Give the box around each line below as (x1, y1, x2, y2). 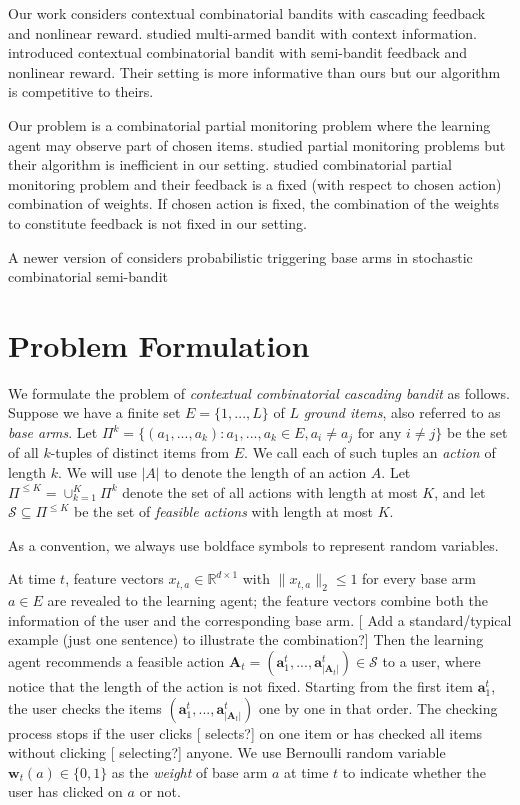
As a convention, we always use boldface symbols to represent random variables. (8, 534, 499, 555)
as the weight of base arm (111, 761, 268, 782)
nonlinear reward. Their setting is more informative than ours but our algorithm (8, 61, 501, 82)
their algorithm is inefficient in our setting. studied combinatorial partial (8, 154, 452, 175)
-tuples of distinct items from (50, 442, 230, 463)
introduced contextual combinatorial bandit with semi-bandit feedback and (8, 42, 468, 63)
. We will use (58, 462, 137, 483)
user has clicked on (8, 781, 123, 802)
